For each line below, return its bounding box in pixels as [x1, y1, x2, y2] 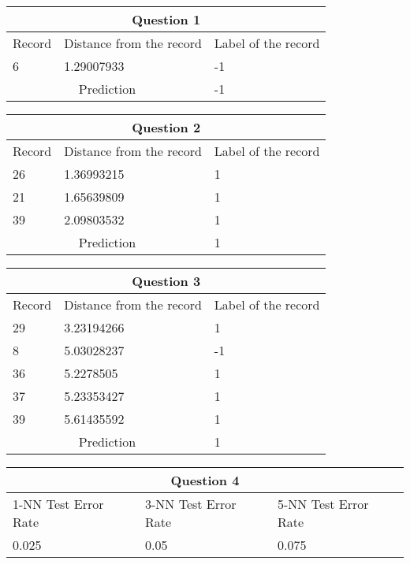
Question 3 [132, 272, 201, 290]
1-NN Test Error [13, 495, 104, 513]
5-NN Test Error [278, 495, 369, 513]
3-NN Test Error [145, 495, 237, 513]
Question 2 [132, 118, 201, 136]
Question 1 [132, 10, 201, 28]
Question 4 [170, 471, 240, 489]
